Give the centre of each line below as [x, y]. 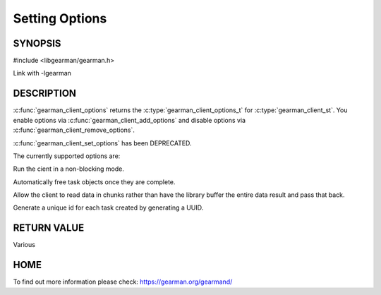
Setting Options [60, 18]
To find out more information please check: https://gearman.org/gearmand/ [123, 282]
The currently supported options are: [67, 156]
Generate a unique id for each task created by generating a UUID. [108, 207]
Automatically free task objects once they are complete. [94, 182]
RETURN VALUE [49, 228]
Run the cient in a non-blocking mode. [69, 169]
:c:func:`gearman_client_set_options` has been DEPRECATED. [102, 143]
